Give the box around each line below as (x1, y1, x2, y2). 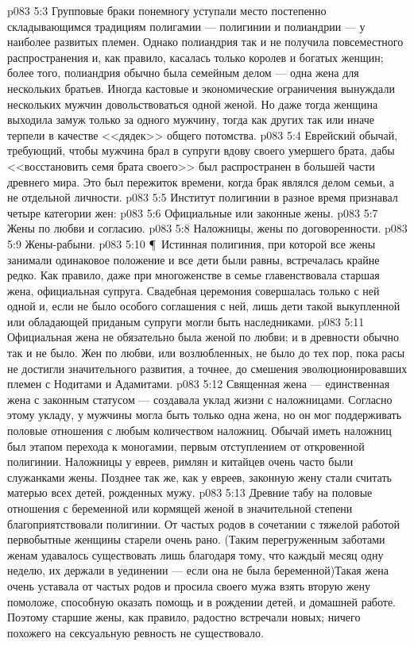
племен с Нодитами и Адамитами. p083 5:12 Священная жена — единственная (7, 375, 390, 392)
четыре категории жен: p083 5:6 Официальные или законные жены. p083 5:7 (7, 204, 378, 221)
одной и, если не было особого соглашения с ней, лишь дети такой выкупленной (7, 298, 400, 314)
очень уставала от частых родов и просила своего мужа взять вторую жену (7, 577, 371, 594)
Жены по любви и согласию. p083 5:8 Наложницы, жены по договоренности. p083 (7, 220, 408, 236)
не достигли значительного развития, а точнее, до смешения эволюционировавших (7, 360, 408, 376)
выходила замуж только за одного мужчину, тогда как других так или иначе (7, 111, 375, 128)
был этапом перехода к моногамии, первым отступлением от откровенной (7, 437, 365, 454)
